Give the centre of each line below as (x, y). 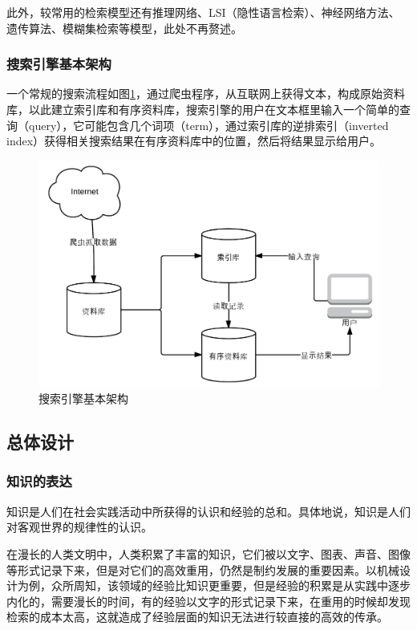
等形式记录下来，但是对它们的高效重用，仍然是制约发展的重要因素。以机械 (203, 569)
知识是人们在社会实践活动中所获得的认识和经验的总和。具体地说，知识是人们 (208, 511)
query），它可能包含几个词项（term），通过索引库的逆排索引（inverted (208, 125)
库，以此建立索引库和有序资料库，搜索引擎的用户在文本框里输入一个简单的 (203, 109)
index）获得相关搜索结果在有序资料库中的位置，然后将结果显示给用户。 (194, 141)
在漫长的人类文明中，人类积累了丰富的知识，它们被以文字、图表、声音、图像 (208, 553)
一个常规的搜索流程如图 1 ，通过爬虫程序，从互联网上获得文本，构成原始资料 (206, 93)
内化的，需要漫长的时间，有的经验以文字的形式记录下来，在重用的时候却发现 (208, 601)
